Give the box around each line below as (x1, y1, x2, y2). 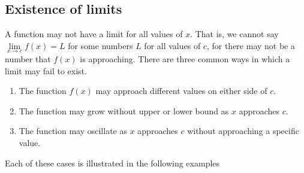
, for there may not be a (206, 39, 295, 51)
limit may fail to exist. (5, 64, 87, 77)
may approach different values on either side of (95, 84, 267, 97)
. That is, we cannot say (190, 28, 279, 40)
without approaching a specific (187, 125, 299, 137)
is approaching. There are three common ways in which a (80, 53, 290, 65)
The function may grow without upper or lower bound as (19, 104, 229, 117)
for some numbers (68, 39, 133, 51)
